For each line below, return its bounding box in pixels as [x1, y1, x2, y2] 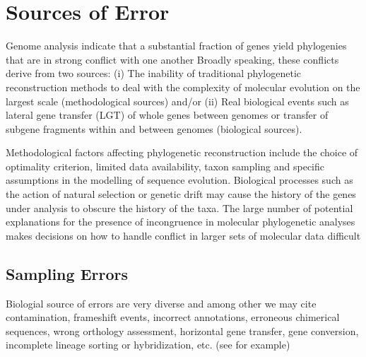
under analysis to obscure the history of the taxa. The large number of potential [6, 200, 353, 215]
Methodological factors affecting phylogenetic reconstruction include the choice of [6, 145, 358, 160]
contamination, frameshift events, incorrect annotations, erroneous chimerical [6, 310, 340, 324]
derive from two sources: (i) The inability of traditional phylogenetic [6, 66, 301, 81]
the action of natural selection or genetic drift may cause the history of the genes [6, 187, 356, 201]
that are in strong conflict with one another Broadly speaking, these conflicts [6, 52, 339, 66]
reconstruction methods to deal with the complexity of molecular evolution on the [6, 79, 360, 94]
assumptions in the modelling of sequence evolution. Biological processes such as [6, 172, 353, 187]
